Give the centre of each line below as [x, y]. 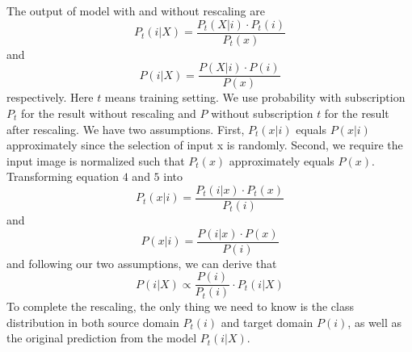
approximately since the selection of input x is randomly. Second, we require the [205, 145]
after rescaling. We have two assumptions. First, [126, 129]
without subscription [262, 113]
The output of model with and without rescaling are [136, 10]
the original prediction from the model [102, 338]
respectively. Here [50, 97]
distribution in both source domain [93, 322]
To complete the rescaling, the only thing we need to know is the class [181, 306]
